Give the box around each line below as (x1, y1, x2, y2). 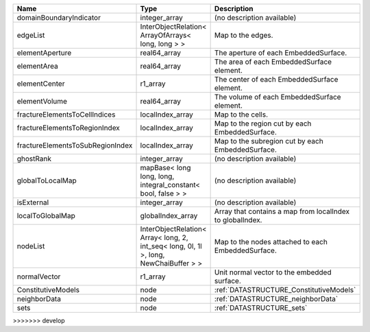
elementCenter (16, 79, 65, 88)
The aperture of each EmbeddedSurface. (214, 48, 347, 58)
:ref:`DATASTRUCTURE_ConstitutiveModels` (214, 285, 356, 294)
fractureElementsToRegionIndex (16, 123, 120, 132)
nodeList (16, 241, 45, 250)
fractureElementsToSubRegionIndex (16, 141, 133, 150)
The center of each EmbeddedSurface (214, 75, 338, 84)
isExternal (16, 198, 49, 207)
